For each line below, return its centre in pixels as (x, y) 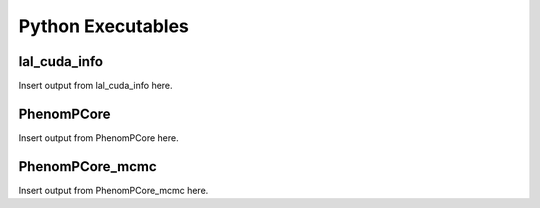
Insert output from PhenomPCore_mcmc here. (113, 190)
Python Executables (103, 26)
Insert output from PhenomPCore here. (98, 137)
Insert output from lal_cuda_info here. (96, 86)
